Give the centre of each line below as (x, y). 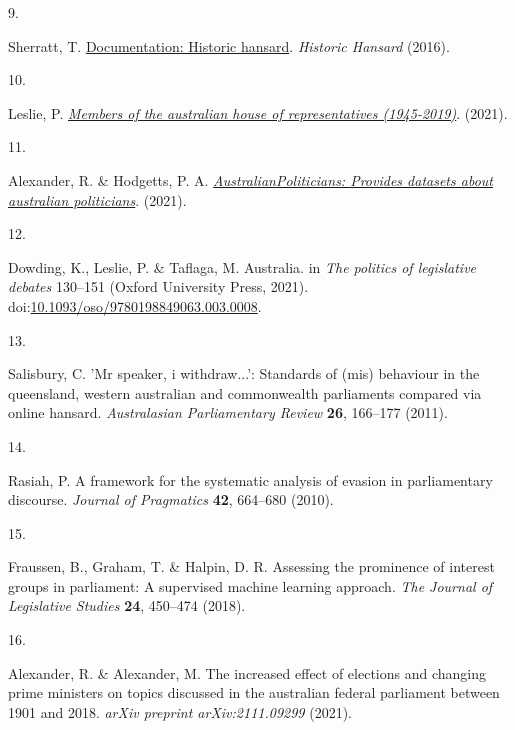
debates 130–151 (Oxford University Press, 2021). (158, 286)
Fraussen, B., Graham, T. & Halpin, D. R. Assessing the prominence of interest (251, 566)
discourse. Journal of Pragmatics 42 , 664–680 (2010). (171, 499)
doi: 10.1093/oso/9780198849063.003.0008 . (135, 305)
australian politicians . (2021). (97, 199)
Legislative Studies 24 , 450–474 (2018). (127, 605)
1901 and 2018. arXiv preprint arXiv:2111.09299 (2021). (180, 711)
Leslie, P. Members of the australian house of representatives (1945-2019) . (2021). (258, 112)
